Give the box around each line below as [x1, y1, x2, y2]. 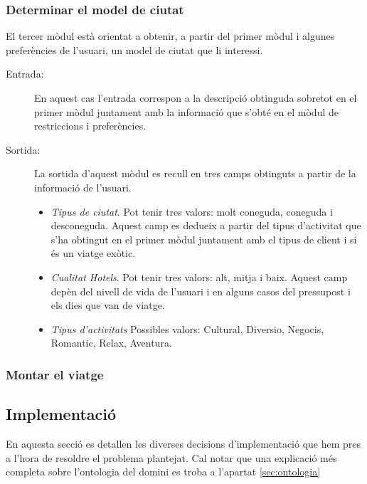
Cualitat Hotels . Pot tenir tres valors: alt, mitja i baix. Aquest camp [50, 269, 348, 284]
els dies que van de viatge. [50, 298, 165, 312]
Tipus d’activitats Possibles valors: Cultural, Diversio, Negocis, [50, 321, 324, 336]
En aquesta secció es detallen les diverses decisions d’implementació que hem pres [6, 436, 361, 451]
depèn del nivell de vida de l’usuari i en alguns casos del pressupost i [50, 283, 351, 298]
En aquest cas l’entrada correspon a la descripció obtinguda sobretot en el [34, 90, 357, 105]
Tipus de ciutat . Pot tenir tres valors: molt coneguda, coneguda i [50, 204, 333, 219]
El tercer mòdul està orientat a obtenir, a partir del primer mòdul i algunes [6, 28, 335, 43]
